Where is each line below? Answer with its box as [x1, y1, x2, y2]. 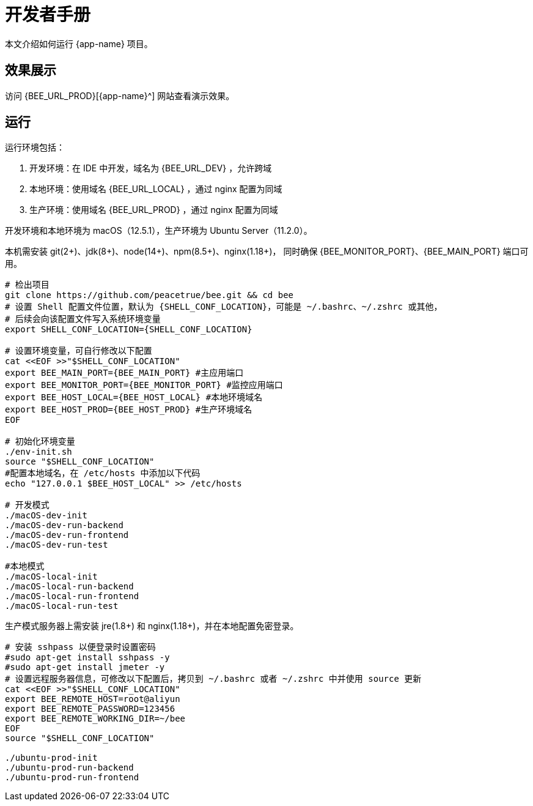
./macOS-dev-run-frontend [5, 530, 129, 540]
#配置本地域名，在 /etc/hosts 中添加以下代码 [5, 468, 200, 479]
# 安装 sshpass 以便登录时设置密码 [5, 642, 156, 652]
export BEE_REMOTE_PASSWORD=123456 [5, 704, 175, 714]
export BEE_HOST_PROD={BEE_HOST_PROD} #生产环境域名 [5, 405, 252, 415]
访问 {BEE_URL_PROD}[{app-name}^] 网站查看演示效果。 [5, 90, 235, 101]
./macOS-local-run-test [5, 601, 119, 611]
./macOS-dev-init [5, 510, 87, 521]
